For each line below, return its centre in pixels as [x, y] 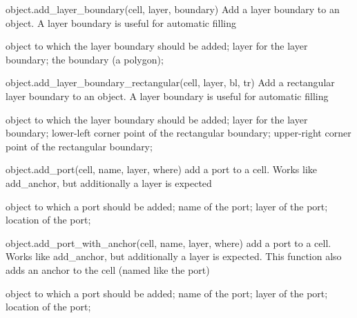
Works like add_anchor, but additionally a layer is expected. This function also [174, 256]
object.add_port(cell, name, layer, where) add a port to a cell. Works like [162, 169]
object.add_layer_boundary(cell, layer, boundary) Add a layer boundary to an [173, 9]
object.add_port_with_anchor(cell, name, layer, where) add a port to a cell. [168, 242]
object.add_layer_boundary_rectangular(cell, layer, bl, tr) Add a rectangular [170, 82]
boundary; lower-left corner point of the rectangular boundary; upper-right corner [178, 133]
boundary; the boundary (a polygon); [85, 59]
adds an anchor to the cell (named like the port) [108, 269]
